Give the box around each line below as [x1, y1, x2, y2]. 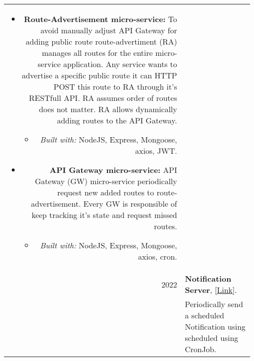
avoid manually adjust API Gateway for [40, 24, 177, 36]
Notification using [185, 321, 246, 332]
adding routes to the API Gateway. [57, 115, 177, 126]
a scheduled [185, 310, 225, 321]
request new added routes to [57, 187, 154, 198]
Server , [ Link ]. [185, 284, 237, 295]
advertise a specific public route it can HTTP [21, 70, 177, 81]
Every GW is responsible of [83, 198, 177, 209]
